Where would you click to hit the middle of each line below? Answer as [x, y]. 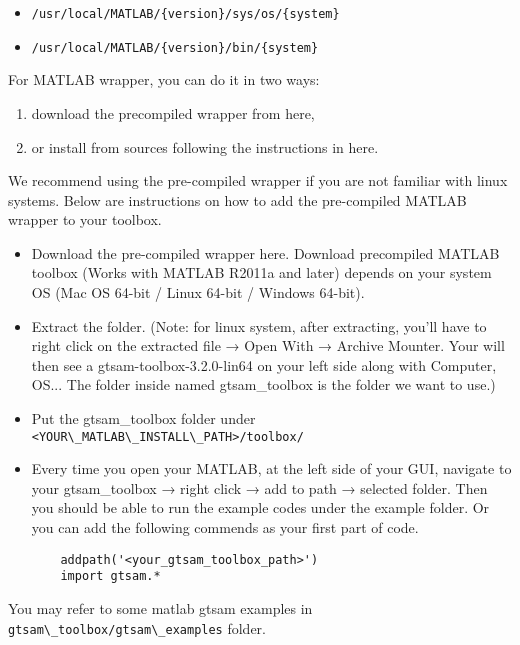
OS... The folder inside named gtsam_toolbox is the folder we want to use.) [263, 384]
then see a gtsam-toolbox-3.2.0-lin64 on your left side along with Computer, [264, 364]
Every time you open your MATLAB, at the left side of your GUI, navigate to [271, 468]
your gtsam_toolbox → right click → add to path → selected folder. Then [259, 487]
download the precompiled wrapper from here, [173, 112]
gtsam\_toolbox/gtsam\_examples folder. [137, 627]
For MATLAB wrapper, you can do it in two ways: [164, 79]
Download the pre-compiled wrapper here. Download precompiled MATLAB [265, 252]
